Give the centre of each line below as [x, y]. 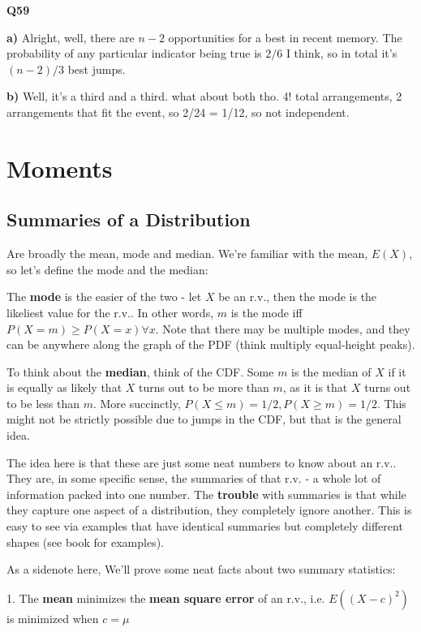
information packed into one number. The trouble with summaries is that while [206, 494]
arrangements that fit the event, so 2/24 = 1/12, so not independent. [178, 112]
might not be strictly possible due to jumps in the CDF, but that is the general [204, 419]
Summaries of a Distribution [129, 219]
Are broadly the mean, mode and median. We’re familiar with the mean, [187, 254]
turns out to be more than [204, 387]
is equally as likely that [64, 387]
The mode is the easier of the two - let [104, 297]
